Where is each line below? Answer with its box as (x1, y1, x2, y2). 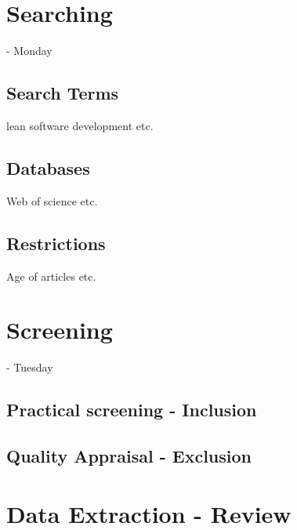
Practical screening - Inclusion (6, 397, 257, 422)
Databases (6, 155, 90, 180)
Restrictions (6, 231, 106, 255)
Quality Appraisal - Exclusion (6, 444, 252, 467)
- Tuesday (6, 359, 53, 376)
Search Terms (6, 81, 119, 105)
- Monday (6, 42, 53, 59)
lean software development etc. (6, 117, 154, 133)
